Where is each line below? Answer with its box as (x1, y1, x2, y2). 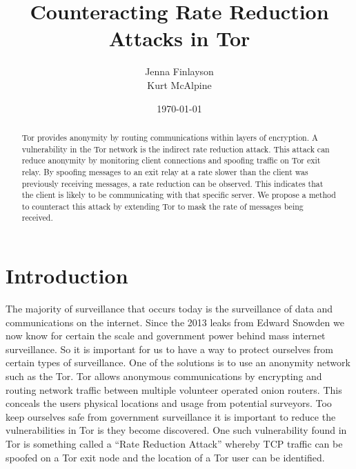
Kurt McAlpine (147, 77, 212, 92)
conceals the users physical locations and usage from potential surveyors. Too (6, 396, 332, 410)
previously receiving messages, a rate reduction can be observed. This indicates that (21, 177, 324, 189)
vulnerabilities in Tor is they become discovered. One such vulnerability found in (6, 423, 347, 437)
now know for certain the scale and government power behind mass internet (6, 328, 326, 343)
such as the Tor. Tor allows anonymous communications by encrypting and (6, 369, 322, 383)
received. (21, 212, 53, 223)
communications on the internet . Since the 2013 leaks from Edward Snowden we (6, 315, 344, 329)
